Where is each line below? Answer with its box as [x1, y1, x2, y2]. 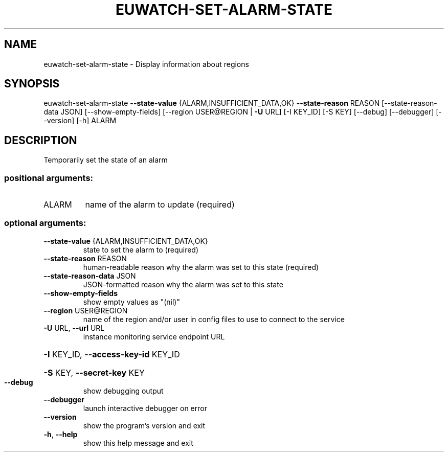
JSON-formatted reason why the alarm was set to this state [83, 280, 283, 289]
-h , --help [43, 429, 78, 439]
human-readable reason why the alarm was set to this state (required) [83, 262, 319, 271]
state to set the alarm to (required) [83, 245, 199, 254]
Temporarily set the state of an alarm [43, 155, 168, 165]
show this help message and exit [83, 438, 193, 447]
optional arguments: [4, 218, 86, 229]
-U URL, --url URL [43, 323, 105, 332]
